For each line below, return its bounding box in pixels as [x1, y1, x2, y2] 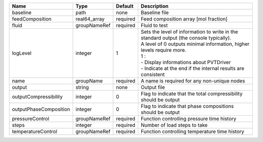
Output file [140, 84, 165, 90]
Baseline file [140, 9, 169, 16]
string [75, 84, 89, 90]
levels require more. [140, 47, 187, 53]
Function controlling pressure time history [140, 115, 237, 122]
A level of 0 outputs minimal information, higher [140, 41, 250, 47]
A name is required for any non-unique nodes [140, 78, 245, 84]
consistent [140, 71, 165, 78]
